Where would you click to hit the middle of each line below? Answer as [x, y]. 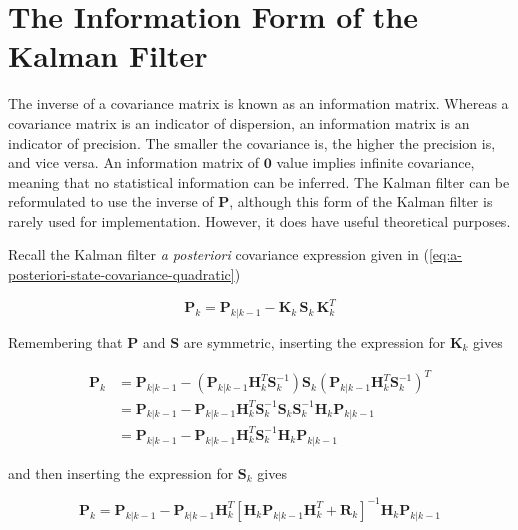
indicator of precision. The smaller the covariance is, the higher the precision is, [252, 142]
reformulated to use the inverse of [111, 201]
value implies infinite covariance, [375, 162]
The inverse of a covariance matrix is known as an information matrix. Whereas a [258, 103]
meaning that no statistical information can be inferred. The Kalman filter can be [259, 181]
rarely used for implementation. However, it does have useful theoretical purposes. [259, 220]
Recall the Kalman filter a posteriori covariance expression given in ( [218, 254]
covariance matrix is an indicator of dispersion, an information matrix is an [239, 122]
